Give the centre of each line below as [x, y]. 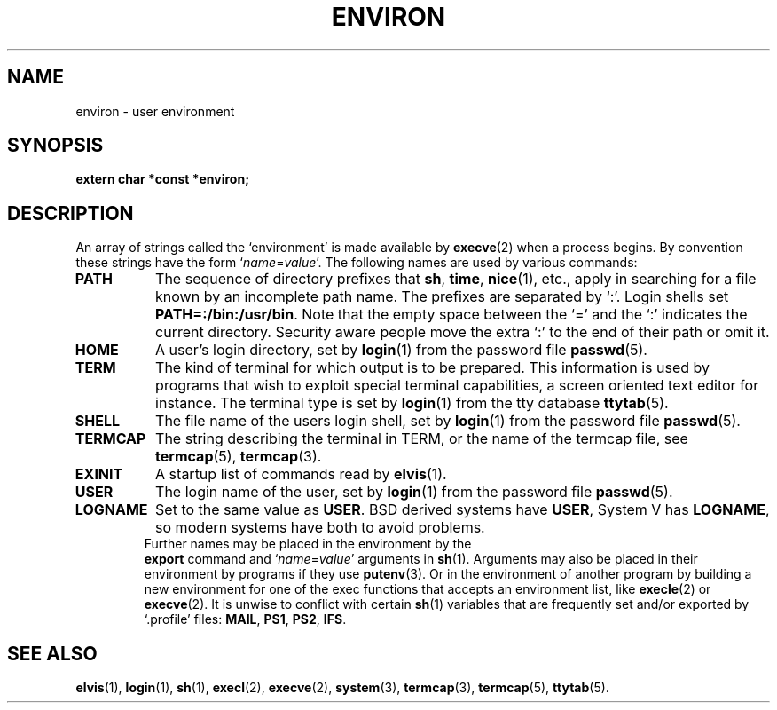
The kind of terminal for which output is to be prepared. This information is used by [433, 368]
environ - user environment [155, 111]
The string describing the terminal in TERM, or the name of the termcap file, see [422, 439]
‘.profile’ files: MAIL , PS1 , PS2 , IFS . [245, 619]
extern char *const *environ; [162, 179]
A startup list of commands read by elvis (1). [301, 474]
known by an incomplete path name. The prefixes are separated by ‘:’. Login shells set [442, 297]
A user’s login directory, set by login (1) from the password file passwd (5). [401, 350]
